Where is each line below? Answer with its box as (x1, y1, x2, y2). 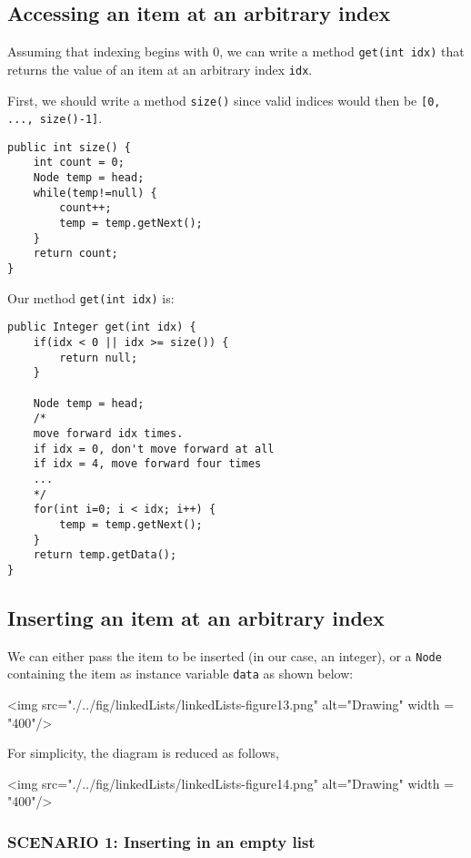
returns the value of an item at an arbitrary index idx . (7, 59, 313, 78)
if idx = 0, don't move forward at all (33, 442, 275, 455)
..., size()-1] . (7, 108, 103, 128)
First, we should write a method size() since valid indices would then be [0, (7, 90, 441, 109)
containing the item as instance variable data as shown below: (7, 664, 354, 683)
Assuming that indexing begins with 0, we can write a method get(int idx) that (7, 42, 465, 61)
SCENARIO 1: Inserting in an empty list (7, 830, 316, 853)
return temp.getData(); (33, 548, 177, 562)
